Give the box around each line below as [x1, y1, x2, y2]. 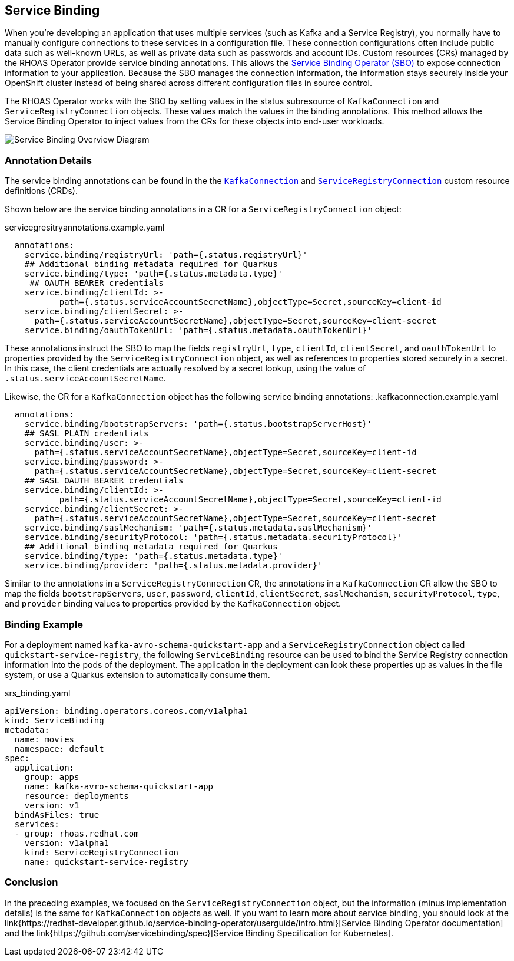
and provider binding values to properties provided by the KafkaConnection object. [5, 598, 341, 609]
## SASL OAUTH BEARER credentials [24, 476, 184, 486]
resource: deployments [24, 791, 129, 801]
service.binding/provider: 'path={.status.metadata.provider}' [24, 561, 323, 571]
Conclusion [5, 876, 58, 888]
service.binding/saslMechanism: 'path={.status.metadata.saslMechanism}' [24, 523, 372, 533]
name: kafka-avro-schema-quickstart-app [24, 781, 214, 791]
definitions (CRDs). [5, 186, 78, 196]
